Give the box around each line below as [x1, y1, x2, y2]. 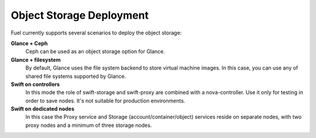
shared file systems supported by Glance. [25, 73, 126, 80]
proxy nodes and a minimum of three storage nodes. [25, 122, 152, 129]
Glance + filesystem [11, 56, 61, 63]
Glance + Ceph [11, 40, 48, 47]
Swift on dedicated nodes [11, 105, 75, 112]
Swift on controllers [11, 81, 60, 88]
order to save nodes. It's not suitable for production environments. [25, 97, 186, 104]
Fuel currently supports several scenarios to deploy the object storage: [11, 29, 182, 36]
